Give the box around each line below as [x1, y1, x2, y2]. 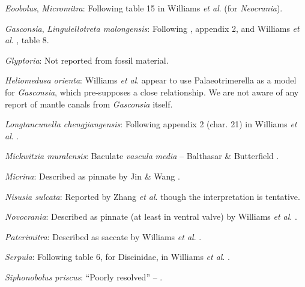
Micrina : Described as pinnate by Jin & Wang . [5, 169, 180, 182]
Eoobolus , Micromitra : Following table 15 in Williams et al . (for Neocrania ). [5, 2, 283, 14]
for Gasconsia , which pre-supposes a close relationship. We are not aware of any [5, 85, 299, 98]
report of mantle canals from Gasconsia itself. [5, 97, 173, 110]
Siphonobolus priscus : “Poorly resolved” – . [5, 270, 163, 283]
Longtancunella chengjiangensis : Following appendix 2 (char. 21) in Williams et [5, 118, 297, 130]
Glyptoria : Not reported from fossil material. [5, 53, 169, 66]
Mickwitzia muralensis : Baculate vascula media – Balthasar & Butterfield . [5, 150, 279, 162]
